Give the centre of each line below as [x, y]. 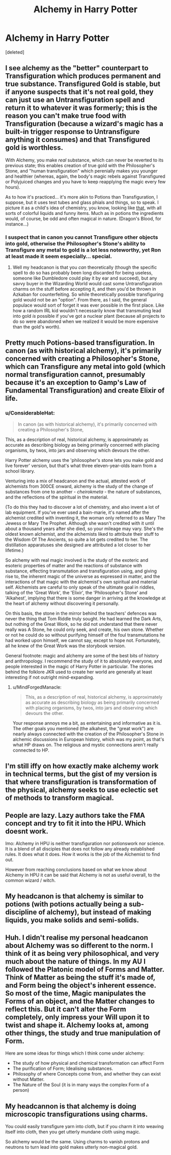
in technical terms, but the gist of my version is [81, 774]
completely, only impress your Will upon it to [78, 1017]
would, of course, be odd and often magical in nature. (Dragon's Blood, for [83, 218]
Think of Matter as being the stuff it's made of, [80, 977]
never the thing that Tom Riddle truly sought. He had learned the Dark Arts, [84, 618]
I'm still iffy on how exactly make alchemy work [82, 766]
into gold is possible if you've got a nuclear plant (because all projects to [89, 316]
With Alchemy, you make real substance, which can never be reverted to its [84, 160]
